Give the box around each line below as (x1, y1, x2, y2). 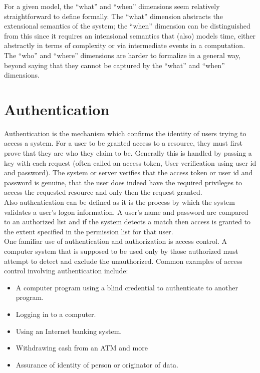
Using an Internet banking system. (16, 325, 122, 336)
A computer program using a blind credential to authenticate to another (16, 282, 238, 292)
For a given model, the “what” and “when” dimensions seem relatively (4, 1, 220, 11)
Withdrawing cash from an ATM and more (16, 342, 148, 353)
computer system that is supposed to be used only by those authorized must (4, 246, 238, 256)
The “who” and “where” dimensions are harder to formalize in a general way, (4, 50, 241, 60)
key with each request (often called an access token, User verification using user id (4, 157, 256, 168)
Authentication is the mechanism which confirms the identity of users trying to (4, 128, 246, 138)
